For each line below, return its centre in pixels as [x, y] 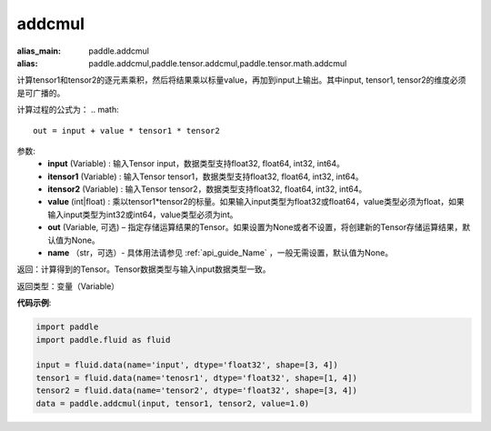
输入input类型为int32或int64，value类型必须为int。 [143, 215]
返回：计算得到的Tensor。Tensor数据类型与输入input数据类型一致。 [144, 269]
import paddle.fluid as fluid [103, 340]
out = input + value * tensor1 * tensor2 [126, 130]
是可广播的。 [41, 93]
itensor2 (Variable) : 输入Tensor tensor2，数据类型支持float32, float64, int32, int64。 [207, 189]
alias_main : [39, 51]
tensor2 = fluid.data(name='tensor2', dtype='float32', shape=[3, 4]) [197, 391]
